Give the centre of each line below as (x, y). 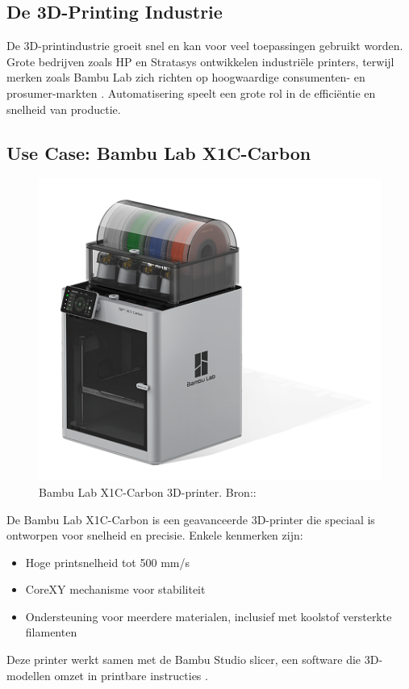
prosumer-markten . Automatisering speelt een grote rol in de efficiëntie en (191, 92)
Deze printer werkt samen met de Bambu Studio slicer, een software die (184, 660)
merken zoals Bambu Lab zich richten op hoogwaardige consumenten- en (186, 77)
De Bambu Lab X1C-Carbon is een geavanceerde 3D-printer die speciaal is (191, 519)
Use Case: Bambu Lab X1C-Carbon (159, 152)
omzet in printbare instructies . (131, 675)
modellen (29, 675)
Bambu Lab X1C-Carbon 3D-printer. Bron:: (148, 492)
